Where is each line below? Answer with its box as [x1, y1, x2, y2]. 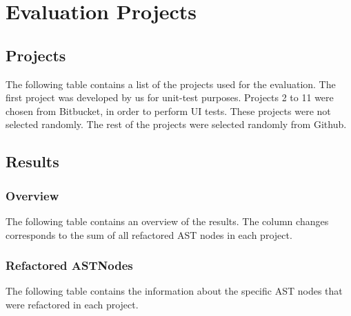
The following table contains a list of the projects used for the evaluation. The [6, 76, 336, 91]
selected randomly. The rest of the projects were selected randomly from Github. [6, 117, 347, 131]
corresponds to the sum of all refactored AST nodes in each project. [6, 227, 292, 242]
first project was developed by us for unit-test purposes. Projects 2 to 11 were [6, 90, 334, 105]
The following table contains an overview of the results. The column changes [6, 213, 329, 228]
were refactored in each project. [6, 297, 139, 311]
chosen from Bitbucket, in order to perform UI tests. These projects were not [6, 103, 331, 118]
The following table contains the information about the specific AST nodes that [6, 284, 343, 298]
